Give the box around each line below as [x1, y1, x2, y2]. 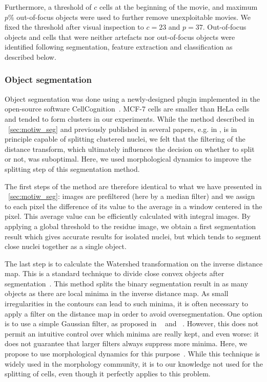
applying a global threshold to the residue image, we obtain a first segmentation [5, 220, 256, 231]
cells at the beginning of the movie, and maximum [99, 2, 258, 12]
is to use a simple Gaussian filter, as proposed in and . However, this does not [5, 318, 259, 329]
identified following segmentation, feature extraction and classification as [5, 41, 233, 52]
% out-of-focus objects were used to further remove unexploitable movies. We [8, 11, 251, 22]
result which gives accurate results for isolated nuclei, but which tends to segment [5, 231, 261, 241]
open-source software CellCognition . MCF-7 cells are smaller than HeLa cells [5, 103, 250, 114]
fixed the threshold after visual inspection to [5, 21, 144, 32]
